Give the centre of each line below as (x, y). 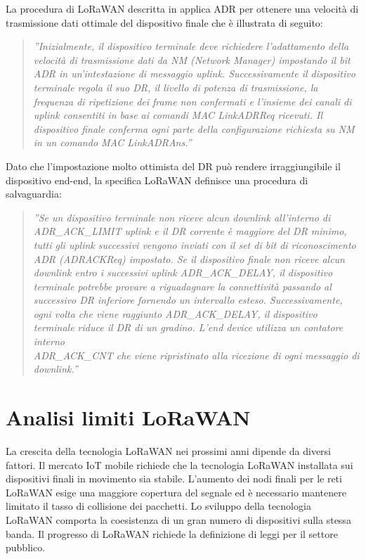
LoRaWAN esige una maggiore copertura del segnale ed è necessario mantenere (176, 492)
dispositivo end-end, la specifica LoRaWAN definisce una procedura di (157, 180)
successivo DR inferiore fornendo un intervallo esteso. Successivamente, (188, 300)
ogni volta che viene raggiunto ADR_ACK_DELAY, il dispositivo (175, 313)
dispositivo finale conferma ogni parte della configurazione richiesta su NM (194, 128)
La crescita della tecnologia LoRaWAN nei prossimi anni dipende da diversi (169, 450)
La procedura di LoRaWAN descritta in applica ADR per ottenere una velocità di (182, 8)
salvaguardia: (34, 194)
